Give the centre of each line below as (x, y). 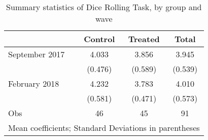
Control (99, 39)
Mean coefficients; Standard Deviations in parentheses (104, 128)
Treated (144, 39)
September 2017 (37, 54)
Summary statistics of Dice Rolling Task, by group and (104, 7)
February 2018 (34, 83)
